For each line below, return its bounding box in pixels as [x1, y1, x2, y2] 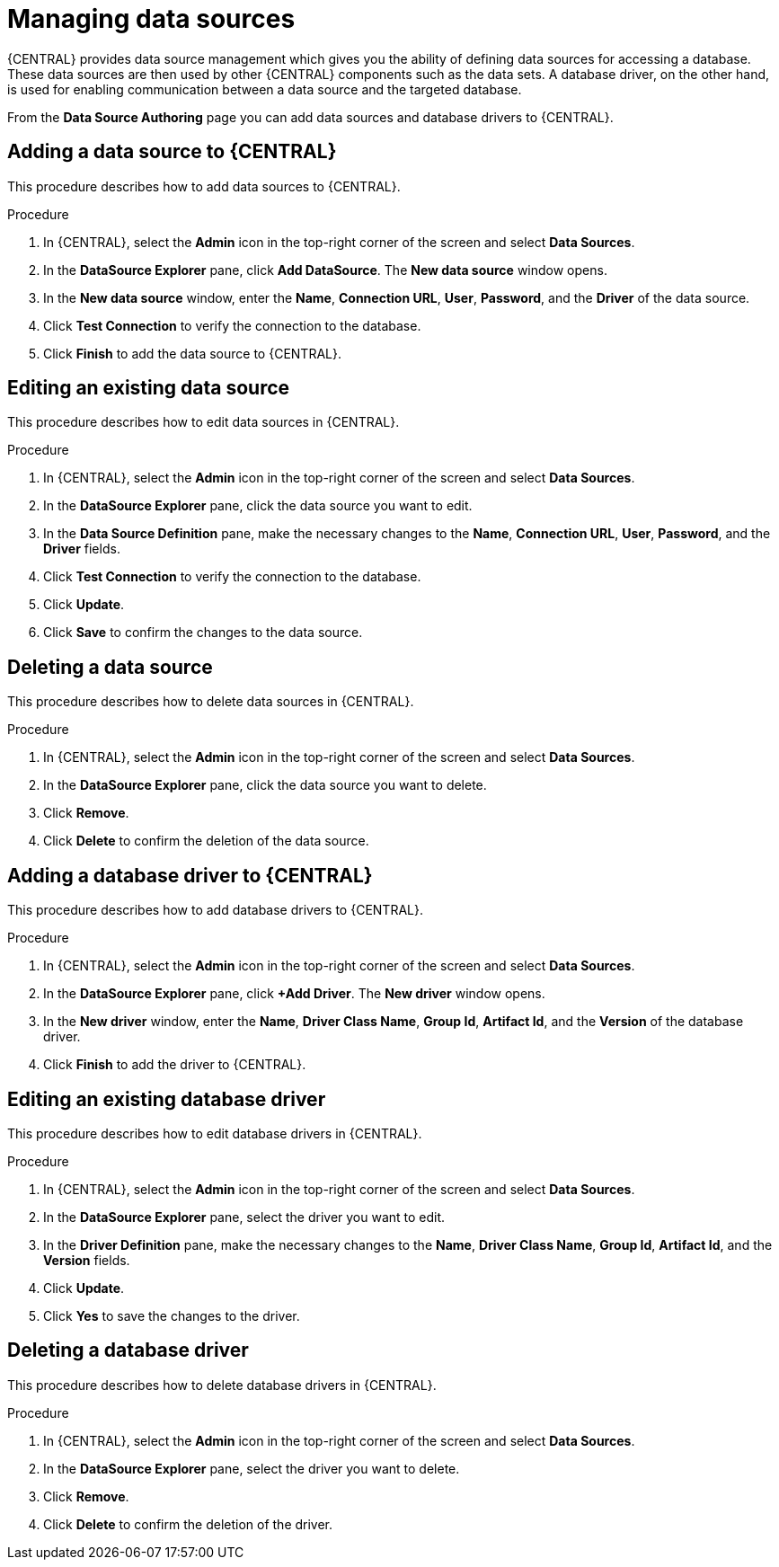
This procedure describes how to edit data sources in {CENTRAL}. [7, 414, 400, 430]
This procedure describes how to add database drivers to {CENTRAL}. [7, 902, 423, 918]
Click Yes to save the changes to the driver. [43, 1307, 300, 1324]
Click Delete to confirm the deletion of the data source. [43, 833, 369, 849]
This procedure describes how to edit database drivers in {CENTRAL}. [7, 1125, 422, 1141]
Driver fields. [43, 541, 120, 557]
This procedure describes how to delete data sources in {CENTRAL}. [7, 694, 414, 710]
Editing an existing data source [7, 376, 290, 400]
